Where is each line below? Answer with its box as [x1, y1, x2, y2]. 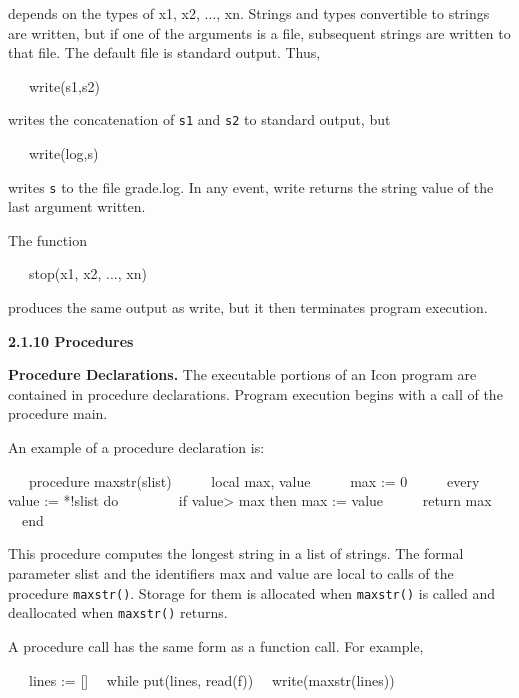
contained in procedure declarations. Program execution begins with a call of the [8, 383, 503, 404]
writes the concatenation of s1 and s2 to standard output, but [8, 109, 391, 130]
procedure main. [8, 403, 108, 424]
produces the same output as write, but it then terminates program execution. [8, 297, 488, 318]
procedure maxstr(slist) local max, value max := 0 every [28, 470, 480, 491]
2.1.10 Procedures [8, 330, 134, 351]
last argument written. [8, 196, 146, 217]
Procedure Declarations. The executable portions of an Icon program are [8, 364, 477, 385]
